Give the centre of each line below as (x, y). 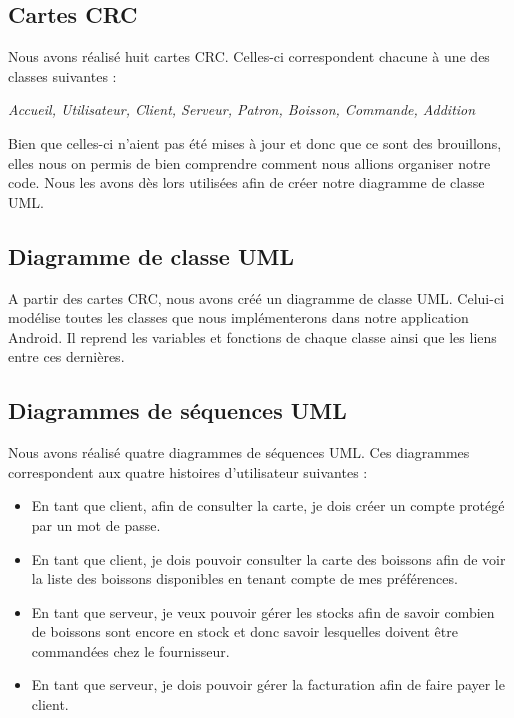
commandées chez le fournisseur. (130, 650)
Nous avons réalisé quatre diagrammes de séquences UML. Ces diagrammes (239, 452)
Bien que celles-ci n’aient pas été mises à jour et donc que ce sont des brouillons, (255, 142)
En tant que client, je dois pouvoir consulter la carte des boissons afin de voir (268, 558)
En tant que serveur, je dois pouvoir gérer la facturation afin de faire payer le (268, 684)
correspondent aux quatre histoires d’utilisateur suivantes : (188, 471)
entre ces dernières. (66, 356)
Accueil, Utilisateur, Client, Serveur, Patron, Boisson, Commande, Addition (242, 109)
